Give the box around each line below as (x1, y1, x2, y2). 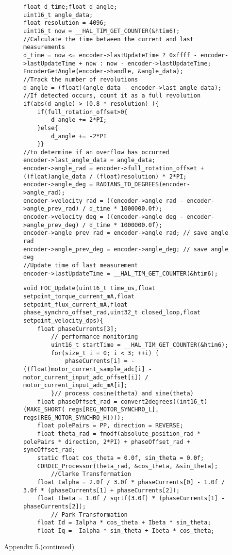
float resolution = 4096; (23, 19, 107, 27)
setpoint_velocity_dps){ (23, 317, 103, 324)
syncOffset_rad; (23, 446, 76, 454)
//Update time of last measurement (23, 262, 138, 269)
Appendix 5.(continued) (4, 541, 75, 551)
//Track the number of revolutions (23, 76, 138, 83)
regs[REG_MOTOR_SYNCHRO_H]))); (23, 414, 124, 421)
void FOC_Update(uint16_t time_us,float (23, 285, 156, 292)
